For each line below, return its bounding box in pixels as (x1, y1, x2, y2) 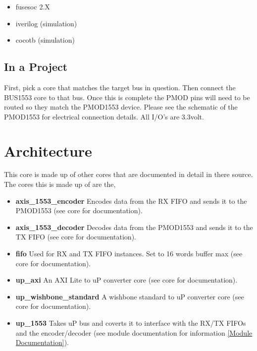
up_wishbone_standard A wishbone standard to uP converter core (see (15, 291, 244, 301)
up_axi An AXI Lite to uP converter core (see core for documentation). (15, 275, 238, 285)
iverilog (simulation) (15, 18, 77, 28)
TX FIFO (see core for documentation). (15, 232, 136, 242)
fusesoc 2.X (15, 1, 50, 11)
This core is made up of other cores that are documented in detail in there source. (4, 169, 253, 179)
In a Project (4, 59, 68, 74)
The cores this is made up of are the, (4, 179, 116, 189)
